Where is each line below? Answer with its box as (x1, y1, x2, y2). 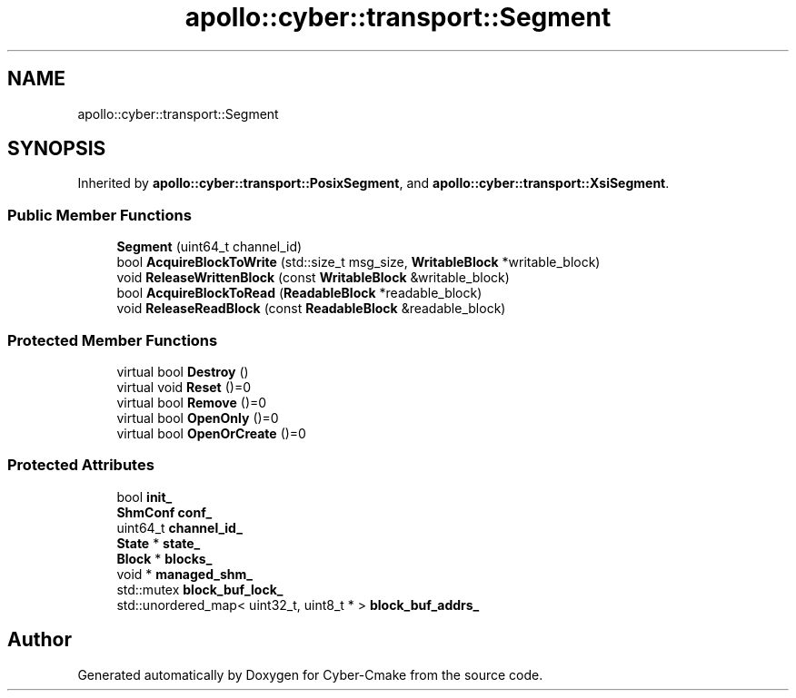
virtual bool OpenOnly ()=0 (116, 409, 279, 426)
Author (7, 628, 72, 652)
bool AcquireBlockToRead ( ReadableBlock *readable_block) (116, 285, 483, 301)
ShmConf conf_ (116, 504, 213, 520)
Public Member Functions (7, 205, 192, 224)
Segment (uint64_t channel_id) (116, 239, 303, 255)
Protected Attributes (7, 456, 154, 475)
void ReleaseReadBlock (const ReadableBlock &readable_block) (116, 300, 506, 317)
